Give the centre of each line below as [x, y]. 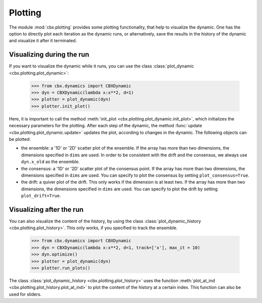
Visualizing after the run [46, 210]
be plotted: [20, 139]
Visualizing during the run [49, 55]
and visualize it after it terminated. [43, 41]
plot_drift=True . [41, 196]
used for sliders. [25, 294]
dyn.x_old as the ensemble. [50, 162]
